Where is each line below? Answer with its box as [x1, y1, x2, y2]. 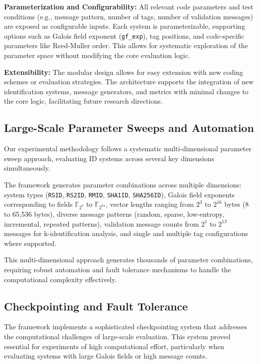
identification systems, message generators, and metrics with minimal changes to [4, 86, 249, 96]
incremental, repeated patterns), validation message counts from [4, 218, 199, 229]
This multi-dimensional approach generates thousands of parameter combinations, [4, 254, 253, 265]
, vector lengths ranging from [105, 199, 194, 209]
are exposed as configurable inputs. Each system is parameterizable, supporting [4, 21, 245, 31]
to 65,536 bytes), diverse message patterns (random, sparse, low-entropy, [4, 208, 224, 219]
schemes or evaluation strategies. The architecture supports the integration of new [4, 76, 254, 87]
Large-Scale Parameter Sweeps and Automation [4, 120, 254, 135]
